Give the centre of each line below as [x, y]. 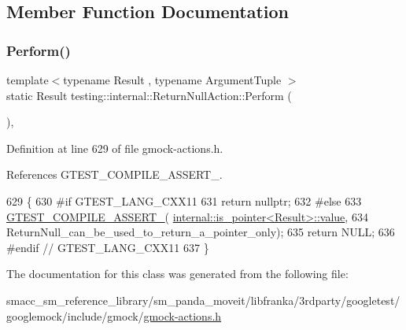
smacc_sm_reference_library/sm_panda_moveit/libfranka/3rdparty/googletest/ [203, 300]
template [28, 80]
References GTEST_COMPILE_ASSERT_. [114, 174]
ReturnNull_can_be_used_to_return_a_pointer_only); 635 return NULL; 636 [201, 232]
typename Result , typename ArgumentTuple [172, 80]
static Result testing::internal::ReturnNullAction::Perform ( [149, 95]
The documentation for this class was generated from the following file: [177, 274]
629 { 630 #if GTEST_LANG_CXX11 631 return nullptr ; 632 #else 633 [184, 200]
